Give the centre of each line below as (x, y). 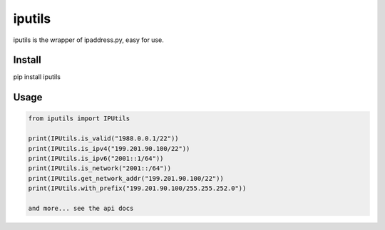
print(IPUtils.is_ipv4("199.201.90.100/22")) (109, 148)
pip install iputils (37, 77)
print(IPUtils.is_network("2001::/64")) (99, 168)
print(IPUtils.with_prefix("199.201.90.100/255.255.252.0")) (137, 188)
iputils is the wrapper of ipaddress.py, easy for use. (88, 40)
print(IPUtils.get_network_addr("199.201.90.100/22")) (126, 178)
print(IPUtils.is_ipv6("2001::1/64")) (96, 159)
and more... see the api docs (81, 208)
